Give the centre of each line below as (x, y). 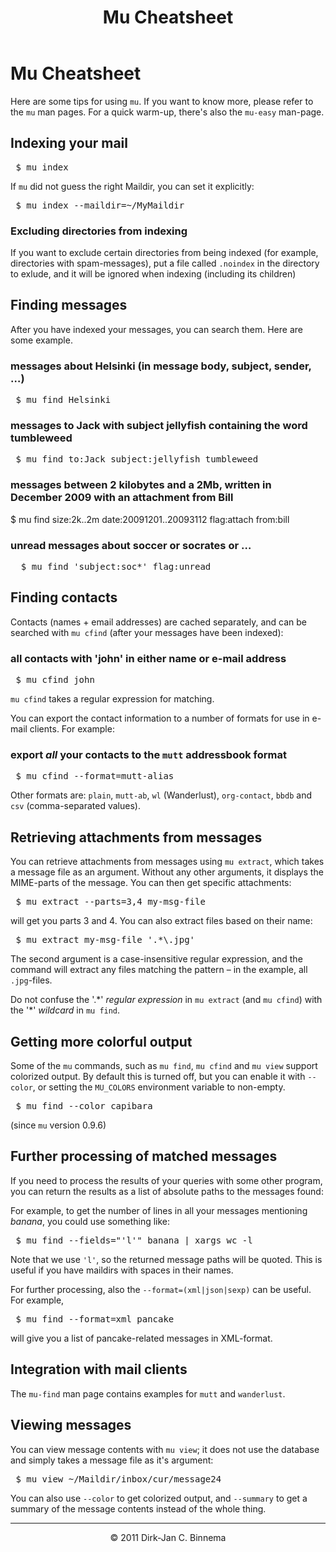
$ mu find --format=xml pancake (95, 1319)
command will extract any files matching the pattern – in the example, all (159, 970)
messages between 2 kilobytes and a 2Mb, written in (141, 485)
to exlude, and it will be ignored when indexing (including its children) (153, 274)
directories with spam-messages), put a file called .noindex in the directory (165, 263)
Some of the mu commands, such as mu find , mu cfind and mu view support (164, 1066)
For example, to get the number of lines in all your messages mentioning (159, 1210)
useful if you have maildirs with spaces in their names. (122, 1270)
